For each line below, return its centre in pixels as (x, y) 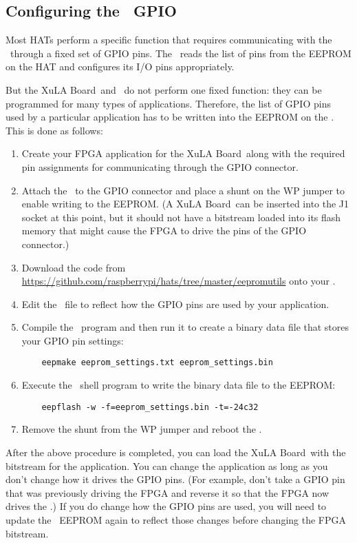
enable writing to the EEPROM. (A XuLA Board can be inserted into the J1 (185, 204)
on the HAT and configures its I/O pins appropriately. (120, 66)
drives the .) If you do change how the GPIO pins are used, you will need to (166, 506)
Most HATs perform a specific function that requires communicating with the (169, 40)
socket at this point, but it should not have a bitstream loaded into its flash (181, 217)
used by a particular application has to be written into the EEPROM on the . (170, 117)
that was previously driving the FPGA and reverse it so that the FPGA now (167, 492)
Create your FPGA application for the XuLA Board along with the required (183, 153)
